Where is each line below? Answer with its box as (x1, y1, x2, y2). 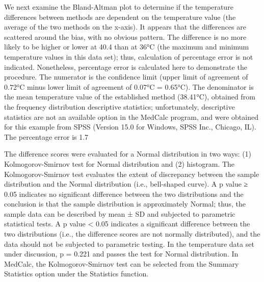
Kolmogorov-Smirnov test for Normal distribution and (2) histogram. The (4, 158, 235, 169)
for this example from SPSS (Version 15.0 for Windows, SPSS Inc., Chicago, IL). (4, 121, 256, 132)
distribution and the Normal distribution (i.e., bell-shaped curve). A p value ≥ (4, 178, 248, 189)
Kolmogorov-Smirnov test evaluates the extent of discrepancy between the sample (4, 168, 259, 179)
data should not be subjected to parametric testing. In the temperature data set (4, 238, 254, 249)
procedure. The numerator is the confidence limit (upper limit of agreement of (4, 71, 248, 82)
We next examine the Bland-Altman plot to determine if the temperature (4, 2, 233, 12)
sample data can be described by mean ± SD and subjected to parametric (4, 208, 235, 219)
